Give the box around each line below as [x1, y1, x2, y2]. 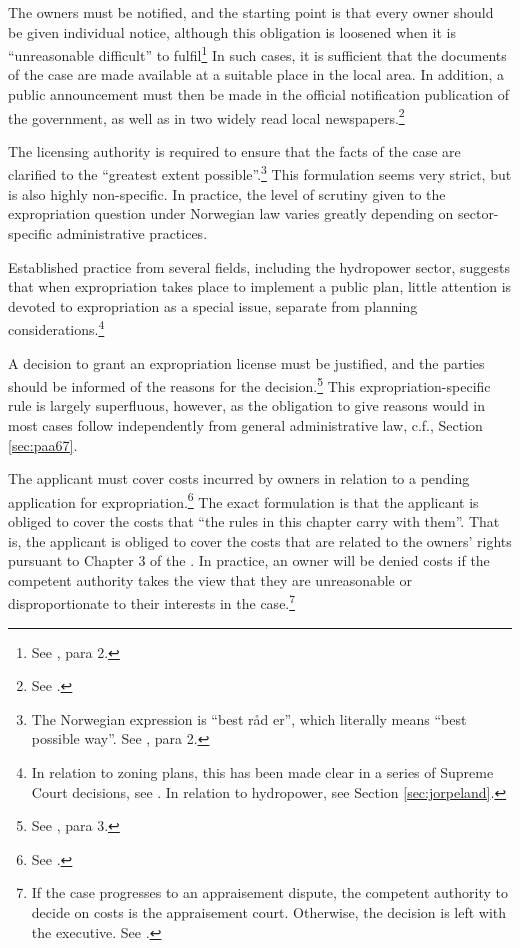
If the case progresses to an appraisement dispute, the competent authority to [31, 882, 508, 903]
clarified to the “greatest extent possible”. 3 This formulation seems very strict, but [8, 161, 512, 185]
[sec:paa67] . [8, 434, 78, 455]
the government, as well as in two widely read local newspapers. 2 [8, 104, 405, 128]
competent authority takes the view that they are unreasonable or [8, 569, 412, 590]
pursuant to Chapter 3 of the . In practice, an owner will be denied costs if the [8, 550, 490, 571]
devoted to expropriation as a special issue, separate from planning [8, 295, 418, 316]
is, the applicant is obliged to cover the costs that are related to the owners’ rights [8, 530, 512, 551]
